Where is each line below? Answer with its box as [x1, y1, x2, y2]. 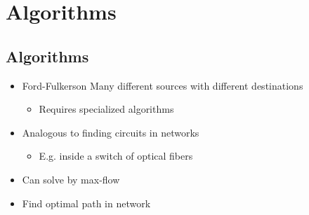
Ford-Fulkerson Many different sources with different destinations [22, 78, 303, 92]
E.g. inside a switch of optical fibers [39, 148, 193, 163]
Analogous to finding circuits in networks [22, 125, 199, 139]
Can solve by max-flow [22, 172, 120, 186]
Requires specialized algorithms [39, 102, 174, 116]
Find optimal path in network [22, 195, 151, 210]
